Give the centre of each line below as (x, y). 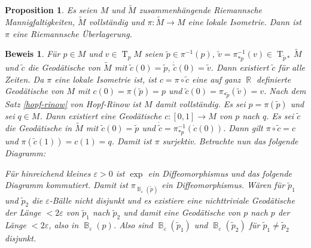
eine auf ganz (217, 79)
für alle (292, 67)
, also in (64, 225)
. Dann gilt (243, 128)
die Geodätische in (39, 128)
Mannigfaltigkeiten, (40, 22)
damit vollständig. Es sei (200, 103)
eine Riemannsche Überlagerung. (72, 33)
